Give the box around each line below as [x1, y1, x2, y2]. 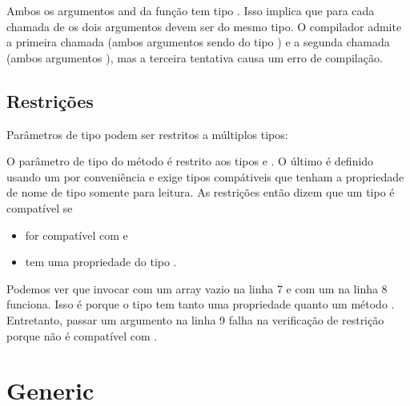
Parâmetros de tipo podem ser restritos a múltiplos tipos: [6, 125, 288, 142]
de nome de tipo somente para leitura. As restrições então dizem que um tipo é [6, 184, 395, 201]
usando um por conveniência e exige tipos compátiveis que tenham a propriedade [6, 168, 404, 185]
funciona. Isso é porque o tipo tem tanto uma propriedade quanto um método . [6, 296, 395, 312]
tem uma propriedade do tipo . [25, 253, 177, 270]
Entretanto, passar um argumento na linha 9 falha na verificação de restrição [6, 311, 384, 328]
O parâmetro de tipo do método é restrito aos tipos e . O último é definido [6, 153, 374, 169]
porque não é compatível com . [6, 327, 158, 344]
